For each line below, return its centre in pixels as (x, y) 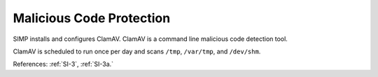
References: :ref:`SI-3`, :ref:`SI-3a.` (63, 64)
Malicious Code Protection (92, 18)
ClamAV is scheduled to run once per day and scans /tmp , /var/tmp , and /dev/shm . (137, 51)
